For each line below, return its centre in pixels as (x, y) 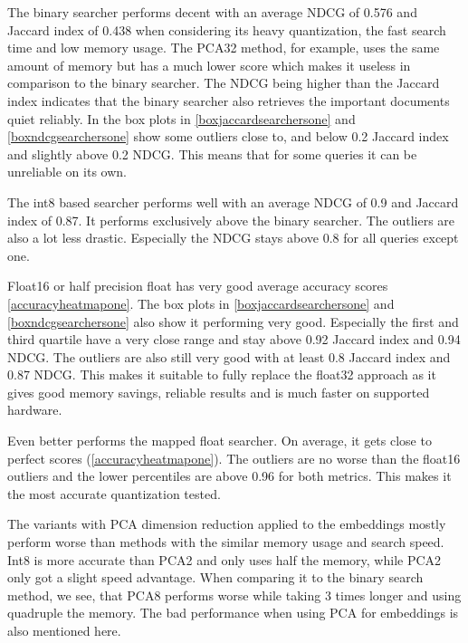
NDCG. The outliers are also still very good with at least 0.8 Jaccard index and (229, 356)
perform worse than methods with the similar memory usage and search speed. (226, 542)
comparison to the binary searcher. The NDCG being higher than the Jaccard (224, 83)
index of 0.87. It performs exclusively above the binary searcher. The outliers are (231, 220)
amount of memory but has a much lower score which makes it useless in (209, 65)
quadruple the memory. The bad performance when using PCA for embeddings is (233, 613)
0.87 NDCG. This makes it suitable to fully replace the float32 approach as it (222, 374)
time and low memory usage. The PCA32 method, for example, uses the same (224, 48)
